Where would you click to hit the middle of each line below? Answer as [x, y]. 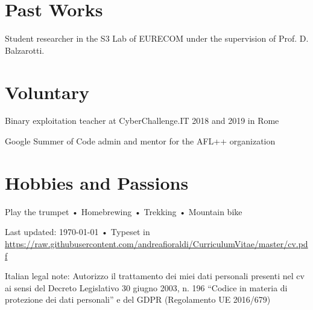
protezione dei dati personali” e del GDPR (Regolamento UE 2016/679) [138, 299]
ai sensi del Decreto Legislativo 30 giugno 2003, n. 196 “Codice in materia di [146, 287]
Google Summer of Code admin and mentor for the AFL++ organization [140, 141]
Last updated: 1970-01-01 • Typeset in [77, 232]
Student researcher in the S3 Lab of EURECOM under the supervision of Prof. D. [157, 38]
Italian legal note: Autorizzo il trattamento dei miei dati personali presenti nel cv [155, 276]
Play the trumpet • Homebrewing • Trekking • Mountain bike [124, 211]
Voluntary [47, 92]
